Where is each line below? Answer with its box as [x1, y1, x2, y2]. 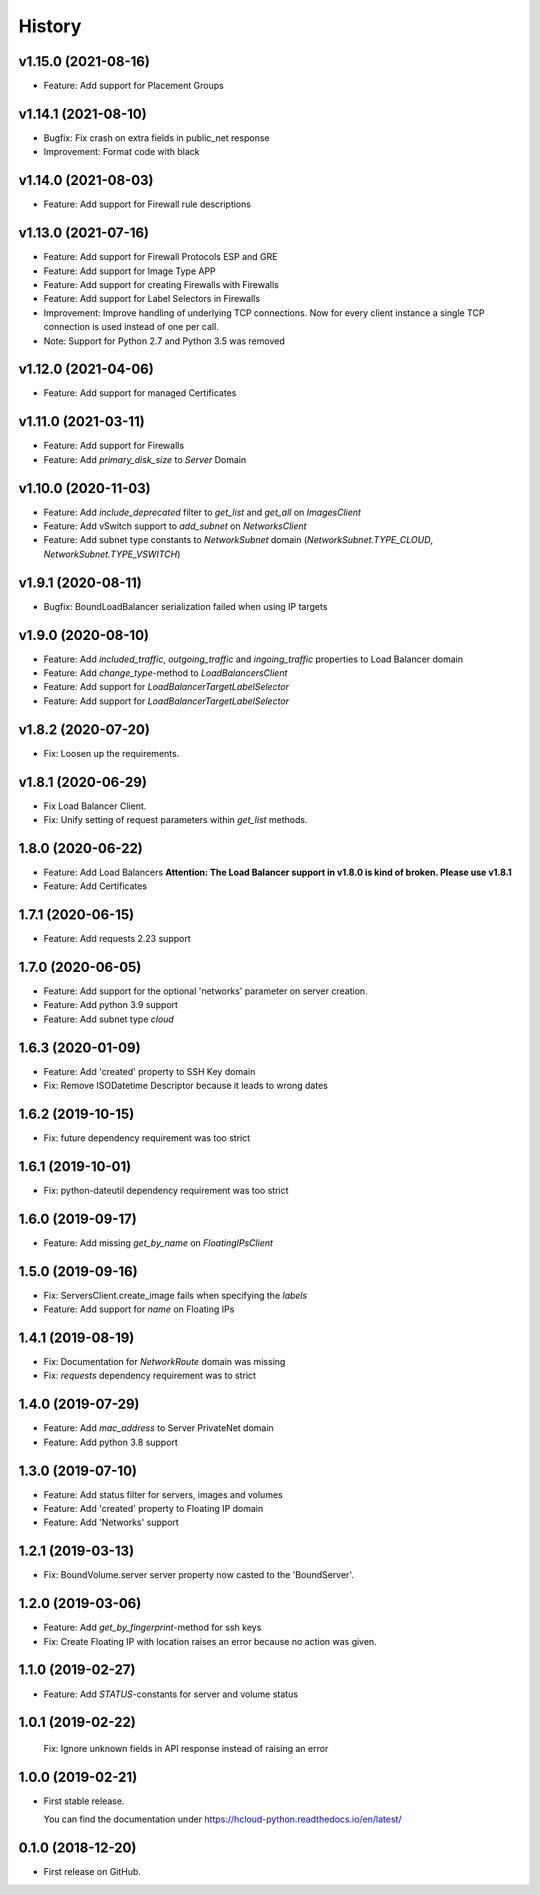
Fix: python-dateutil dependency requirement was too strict [43, 1184, 289, 1196]
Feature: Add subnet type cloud [43, 1013, 174, 1025]
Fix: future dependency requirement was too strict [43, 1132, 251, 1144]
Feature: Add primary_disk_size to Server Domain [43, 453, 247, 465]
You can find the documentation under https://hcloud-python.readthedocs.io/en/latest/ [43, 1813, 402, 1825]
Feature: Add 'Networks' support [43, 1516, 179, 1529]
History [18, 15, 82, 37]
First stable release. [43, 1795, 125, 1807]
